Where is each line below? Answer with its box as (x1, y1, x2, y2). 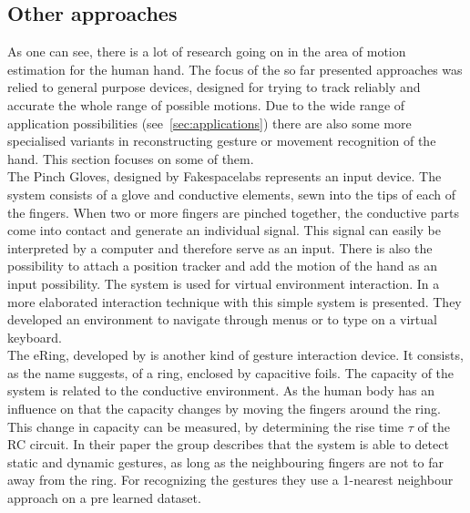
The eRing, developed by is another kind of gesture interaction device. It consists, (7, 345, 464, 364)
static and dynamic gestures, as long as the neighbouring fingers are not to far (7, 452, 444, 471)
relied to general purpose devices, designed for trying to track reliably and (7, 77, 421, 97)
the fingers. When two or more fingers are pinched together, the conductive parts (7, 202, 459, 221)
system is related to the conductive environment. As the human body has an (7, 381, 435, 400)
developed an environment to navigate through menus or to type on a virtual (7, 310, 437, 329)
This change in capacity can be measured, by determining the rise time (7, 416, 404, 436)
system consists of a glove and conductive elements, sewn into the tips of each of (7, 184, 456, 203)
